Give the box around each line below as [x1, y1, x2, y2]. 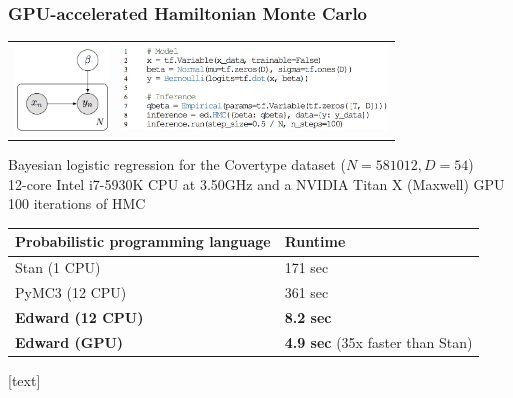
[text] [8, 369, 41, 390]
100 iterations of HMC [8, 193, 146, 214]
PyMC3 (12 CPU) [15, 282, 127, 303]
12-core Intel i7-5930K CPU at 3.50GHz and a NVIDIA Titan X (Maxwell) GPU [8, 173, 505, 194]
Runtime [284, 231, 346, 252]
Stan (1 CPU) [15, 257, 101, 278]
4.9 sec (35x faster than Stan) [284, 331, 473, 352]
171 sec [284, 257, 329, 278]
